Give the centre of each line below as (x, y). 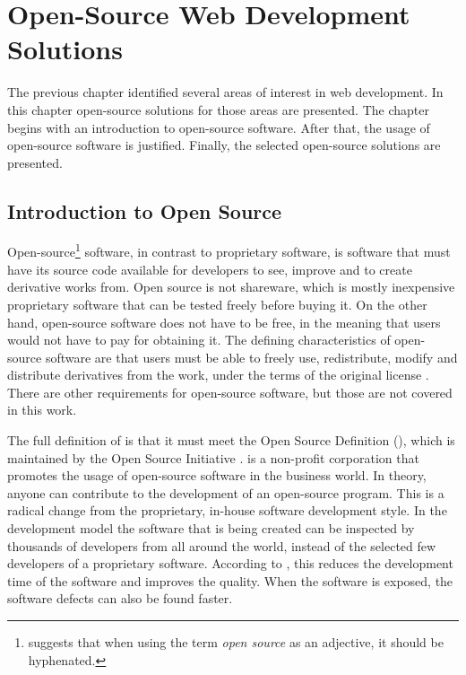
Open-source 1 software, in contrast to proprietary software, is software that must (229, 250)
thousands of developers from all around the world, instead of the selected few (222, 545)
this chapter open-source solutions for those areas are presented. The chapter (218, 109)
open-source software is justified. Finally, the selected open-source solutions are (224, 145)
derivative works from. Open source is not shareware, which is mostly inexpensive (231, 287)
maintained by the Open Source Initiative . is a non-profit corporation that (213, 457)
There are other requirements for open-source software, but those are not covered (230, 392)
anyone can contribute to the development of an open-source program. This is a (226, 492)
